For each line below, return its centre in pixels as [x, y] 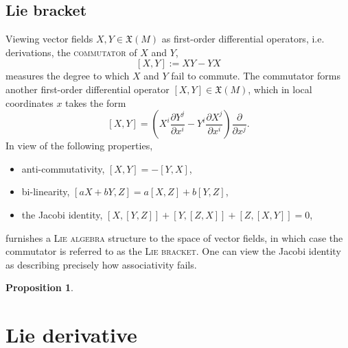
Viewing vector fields [49, 39]
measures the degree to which [68, 76]
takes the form [96, 102]
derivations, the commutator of [71, 52]
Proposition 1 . [39, 287]
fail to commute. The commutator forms [256, 76]
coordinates [30, 102]
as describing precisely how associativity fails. [101, 264]
